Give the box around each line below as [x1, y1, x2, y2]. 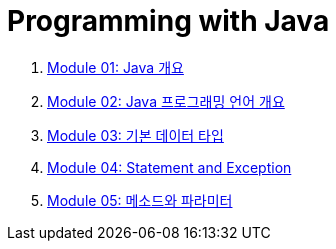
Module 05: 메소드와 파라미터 [47, 191, 233, 209]
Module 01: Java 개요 [47, 58, 184, 76]
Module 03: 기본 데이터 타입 [47, 126, 224, 144]
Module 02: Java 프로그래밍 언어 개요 [47, 92, 285, 110]
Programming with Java [7, 4, 330, 38]
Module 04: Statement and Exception [47, 158, 292, 176]
